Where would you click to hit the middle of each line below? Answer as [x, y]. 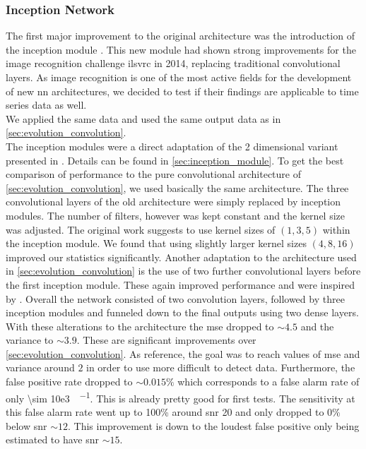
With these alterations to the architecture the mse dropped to [140, 326]
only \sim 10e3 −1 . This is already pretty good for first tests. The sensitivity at [181, 397]
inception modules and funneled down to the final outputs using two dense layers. [182, 312]
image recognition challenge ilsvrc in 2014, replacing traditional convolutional [173, 63]
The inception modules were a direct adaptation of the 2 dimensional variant [172, 146]
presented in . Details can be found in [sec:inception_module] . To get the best [175, 160]
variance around [40, 367]
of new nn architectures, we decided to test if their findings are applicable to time [182, 91]
